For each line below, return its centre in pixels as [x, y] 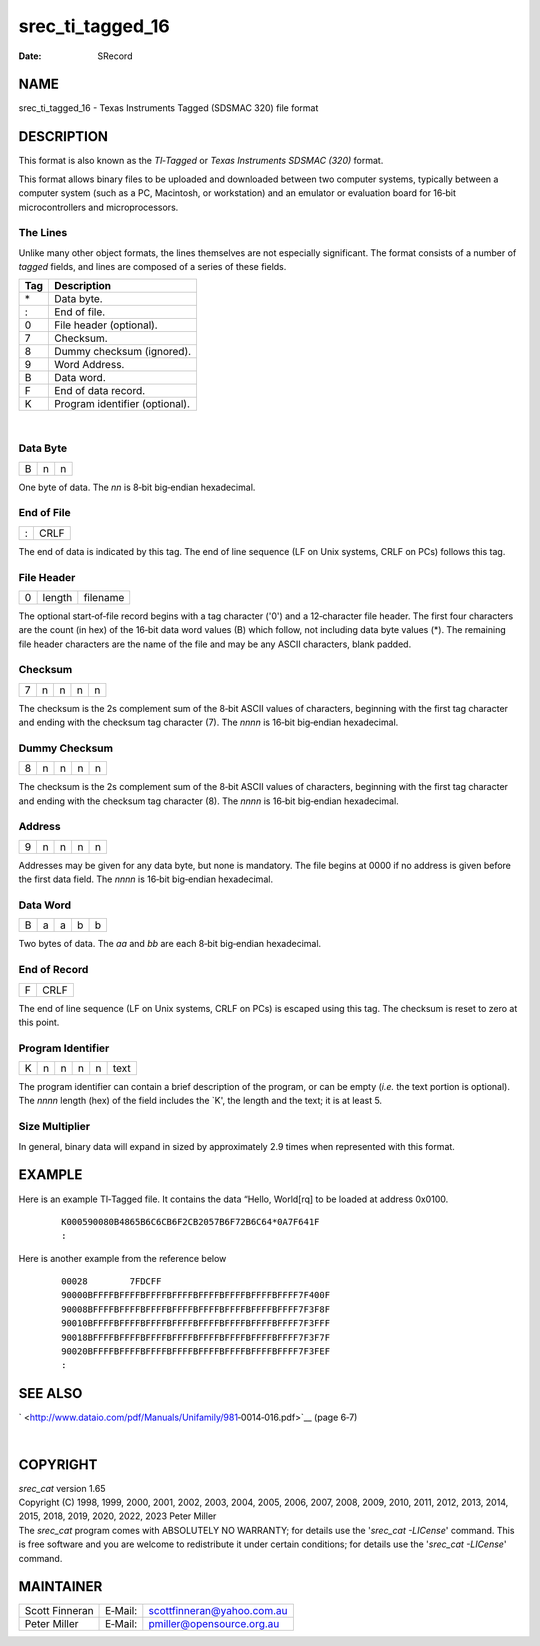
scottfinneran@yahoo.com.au [218, 1611]
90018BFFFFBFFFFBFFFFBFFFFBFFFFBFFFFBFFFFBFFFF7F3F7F [195, 1337]
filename [104, 597]
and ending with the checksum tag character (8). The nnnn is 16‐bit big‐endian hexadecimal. [208, 801]
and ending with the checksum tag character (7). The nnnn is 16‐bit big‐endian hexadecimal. [208, 722]
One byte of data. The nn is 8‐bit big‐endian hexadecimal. [137, 487]
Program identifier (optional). [122, 404]
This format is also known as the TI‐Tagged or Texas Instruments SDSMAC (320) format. [201, 161]
